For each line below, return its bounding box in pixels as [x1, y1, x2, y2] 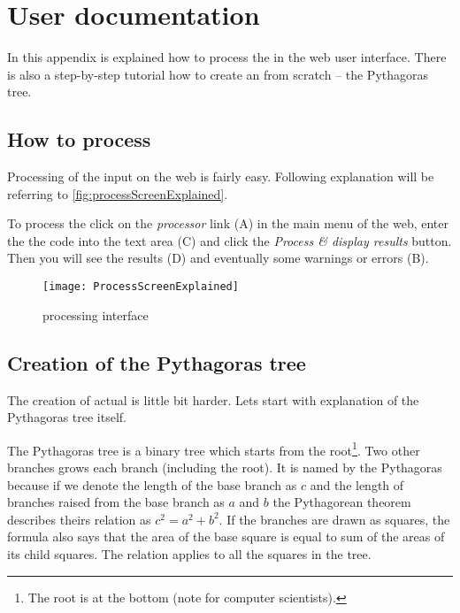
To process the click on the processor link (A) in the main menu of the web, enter [7, 214, 448, 233]
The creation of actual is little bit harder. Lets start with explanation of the [7, 390, 419, 409]
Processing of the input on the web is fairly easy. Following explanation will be [7, 167, 434, 186]
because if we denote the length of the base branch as [7, 475, 297, 494]
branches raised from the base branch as [7, 493, 225, 511]
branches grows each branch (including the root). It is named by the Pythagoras [7, 457, 442, 476]
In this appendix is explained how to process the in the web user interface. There [7, 48, 447, 66]
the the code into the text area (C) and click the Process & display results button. [7, 231, 452, 249]
